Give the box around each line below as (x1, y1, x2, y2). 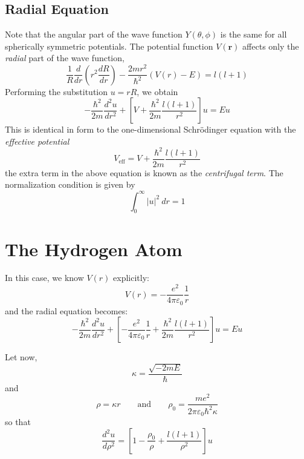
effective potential (5, 134, 70, 147)
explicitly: (113, 271, 149, 284)
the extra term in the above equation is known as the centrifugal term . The (5, 166, 283, 179)
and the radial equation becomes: (5, 304, 128, 317)
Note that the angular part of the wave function (5, 28, 183, 41)
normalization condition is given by (5, 178, 135, 191)
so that (5, 415, 31, 428)
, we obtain (137, 85, 178, 97)
